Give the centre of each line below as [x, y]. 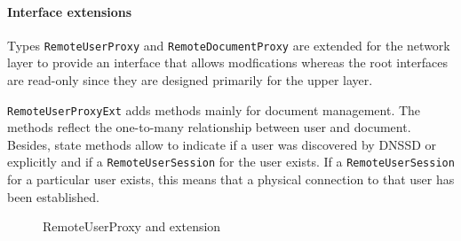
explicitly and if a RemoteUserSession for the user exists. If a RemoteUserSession [231, 162]
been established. [53, 196]
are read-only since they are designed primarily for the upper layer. [190, 80]
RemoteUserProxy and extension [132, 226]
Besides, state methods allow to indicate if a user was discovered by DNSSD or [222, 144]
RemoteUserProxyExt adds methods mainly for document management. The [214, 109]
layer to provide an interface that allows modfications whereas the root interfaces [227, 62]
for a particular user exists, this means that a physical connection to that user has [231, 179]
